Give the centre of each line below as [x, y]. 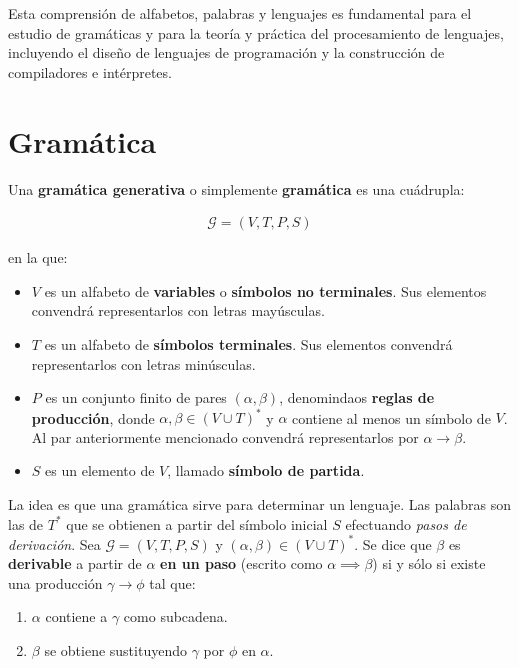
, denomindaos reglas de [357, 397]
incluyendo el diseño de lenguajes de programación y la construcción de [226, 52]
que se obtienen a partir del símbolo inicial [197, 523]
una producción [55, 582]
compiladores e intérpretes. [90, 71]
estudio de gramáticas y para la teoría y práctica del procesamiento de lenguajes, [256, 32]
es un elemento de [100, 470]
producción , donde [93, 417]
